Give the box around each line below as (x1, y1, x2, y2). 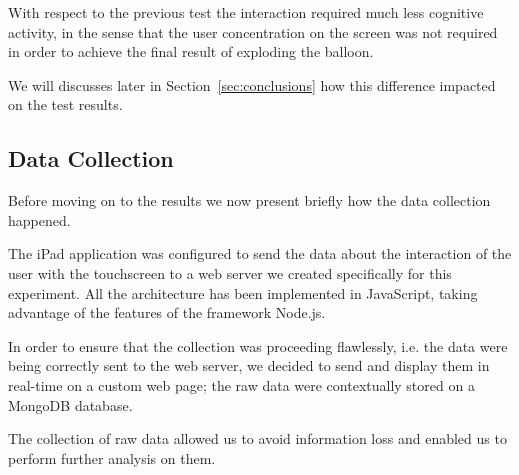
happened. (8, 209, 71, 230)
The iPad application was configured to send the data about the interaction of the (8, 243, 512, 264)
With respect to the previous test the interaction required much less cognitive (8, 2, 484, 22)
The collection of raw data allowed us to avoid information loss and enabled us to (8, 428, 507, 449)
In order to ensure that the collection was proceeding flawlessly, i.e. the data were (8, 335, 508, 356)
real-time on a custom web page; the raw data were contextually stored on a (8, 374, 475, 395)
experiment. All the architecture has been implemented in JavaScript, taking (8, 282, 478, 303)
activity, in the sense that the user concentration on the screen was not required (8, 21, 498, 42)
